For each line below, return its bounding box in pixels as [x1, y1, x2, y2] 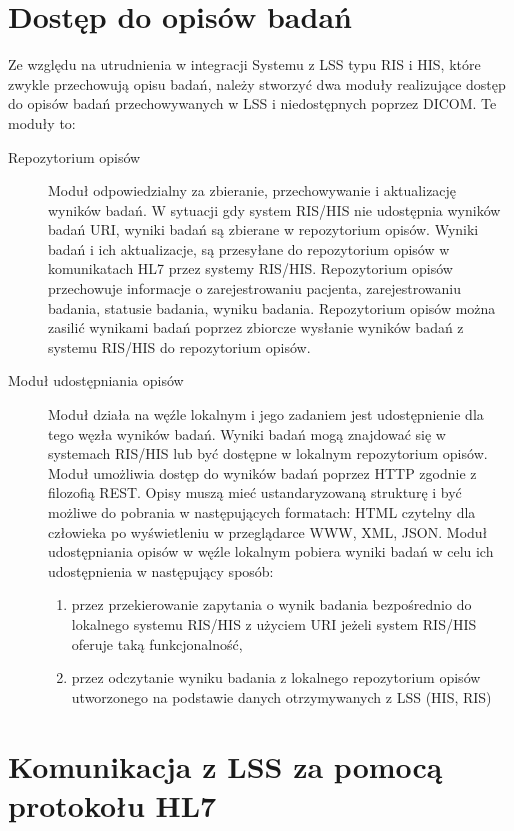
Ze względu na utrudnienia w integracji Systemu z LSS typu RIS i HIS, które [8, 54, 481, 75]
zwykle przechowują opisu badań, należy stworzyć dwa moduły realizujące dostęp [8, 73, 506, 94]
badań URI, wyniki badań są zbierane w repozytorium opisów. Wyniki [48, 219, 479, 240]
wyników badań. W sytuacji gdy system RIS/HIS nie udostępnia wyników [48, 199, 501, 220]
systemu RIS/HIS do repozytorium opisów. [48, 336, 311, 357]
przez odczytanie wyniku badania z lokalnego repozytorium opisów [71, 667, 481, 688]
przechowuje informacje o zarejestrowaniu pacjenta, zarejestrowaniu [48, 278, 461, 299]
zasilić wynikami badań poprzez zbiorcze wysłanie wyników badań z [48, 317, 464, 338]
